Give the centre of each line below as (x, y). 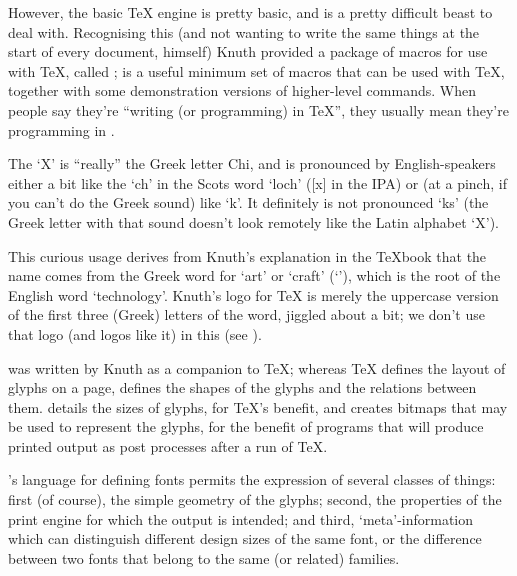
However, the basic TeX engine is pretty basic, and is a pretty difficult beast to (250, 12)
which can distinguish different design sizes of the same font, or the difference (245, 538)
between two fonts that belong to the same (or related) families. (204, 557)
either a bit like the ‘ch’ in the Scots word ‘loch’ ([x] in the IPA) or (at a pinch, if (257, 182)
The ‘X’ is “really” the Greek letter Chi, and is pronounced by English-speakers (252, 163)
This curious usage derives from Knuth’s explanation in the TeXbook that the (247, 255)
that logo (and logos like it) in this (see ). (135, 333)
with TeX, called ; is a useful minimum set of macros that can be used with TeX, (256, 70)
